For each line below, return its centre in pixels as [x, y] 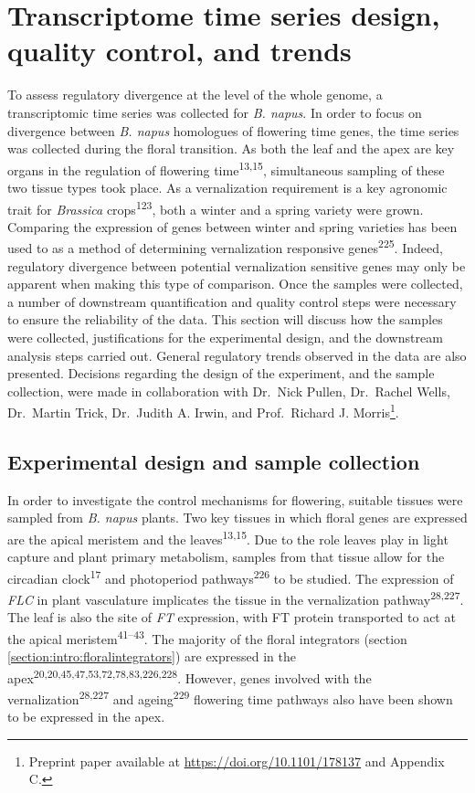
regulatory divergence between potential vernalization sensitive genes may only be [237, 265]
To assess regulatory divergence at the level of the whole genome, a [195, 95]
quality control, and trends [179, 51]
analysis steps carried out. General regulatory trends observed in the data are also [237, 355]
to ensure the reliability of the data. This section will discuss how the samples [225, 319]
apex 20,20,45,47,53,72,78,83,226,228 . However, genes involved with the [190, 676]
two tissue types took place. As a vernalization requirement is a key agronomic [227, 187]
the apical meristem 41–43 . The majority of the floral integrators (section [207, 637]
